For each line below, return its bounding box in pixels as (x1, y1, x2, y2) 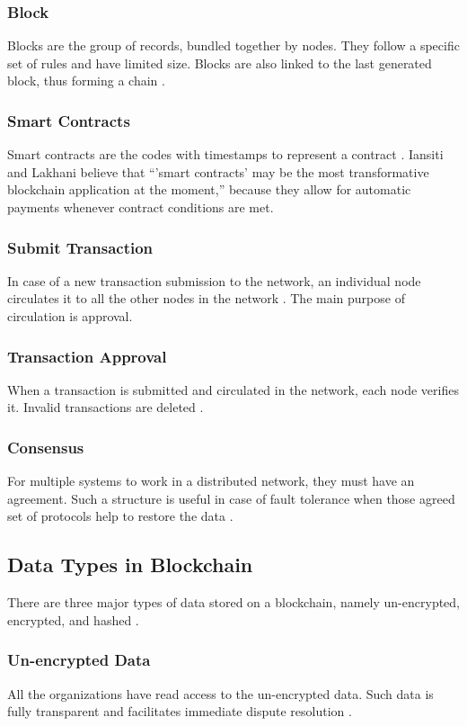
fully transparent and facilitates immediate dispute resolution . (7, 702, 352, 721)
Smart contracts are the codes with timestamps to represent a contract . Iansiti (7, 145, 444, 164)
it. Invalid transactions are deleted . (7, 398, 204, 417)
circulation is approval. (7, 307, 133, 325)
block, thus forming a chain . (7, 71, 165, 90)
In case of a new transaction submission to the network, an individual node (7, 271, 421, 290)
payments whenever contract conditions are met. (7, 198, 274, 216)
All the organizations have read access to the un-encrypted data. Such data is (7, 684, 434, 703)
